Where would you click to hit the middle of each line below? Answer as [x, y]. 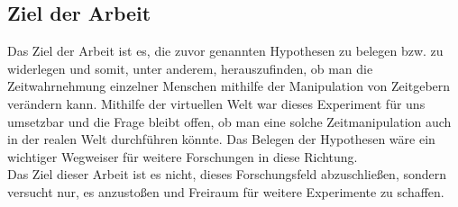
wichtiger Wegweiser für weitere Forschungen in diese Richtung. [183, 156]
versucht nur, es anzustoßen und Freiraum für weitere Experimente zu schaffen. [226, 191]
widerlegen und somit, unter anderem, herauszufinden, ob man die [190, 68]
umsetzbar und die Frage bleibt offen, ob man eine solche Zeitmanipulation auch [229, 121]
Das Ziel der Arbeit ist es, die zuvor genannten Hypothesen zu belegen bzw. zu [225, 51]
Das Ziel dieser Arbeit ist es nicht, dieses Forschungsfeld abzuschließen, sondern [227, 174]
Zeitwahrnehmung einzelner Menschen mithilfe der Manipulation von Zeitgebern [229, 86]
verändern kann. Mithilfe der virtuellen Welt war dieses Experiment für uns [216, 103]
